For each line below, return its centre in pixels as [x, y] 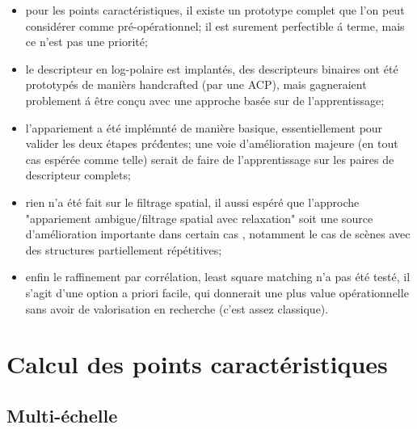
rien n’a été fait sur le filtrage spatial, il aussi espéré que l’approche [192, 202]
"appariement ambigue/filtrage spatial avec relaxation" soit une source [199, 218]
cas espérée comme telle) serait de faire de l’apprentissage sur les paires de [210, 159]
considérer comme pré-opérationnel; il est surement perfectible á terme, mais [215, 25]
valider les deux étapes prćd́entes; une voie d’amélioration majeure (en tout [212, 143]
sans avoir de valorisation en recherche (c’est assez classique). [177, 308]
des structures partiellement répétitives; [124, 249]
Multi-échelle [62, 415]
